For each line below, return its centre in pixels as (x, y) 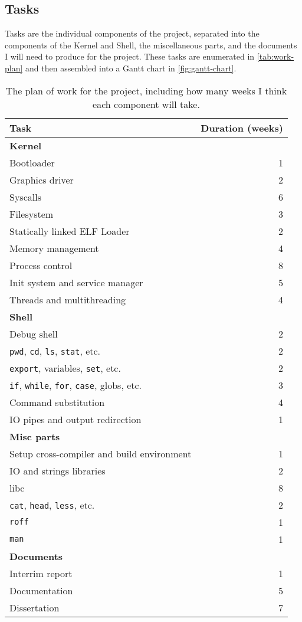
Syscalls (25, 197)
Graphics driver (42, 179)
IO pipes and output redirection (75, 419)
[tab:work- (275, 56)
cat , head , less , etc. (52, 505)
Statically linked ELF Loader (70, 231)
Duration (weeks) (242, 127)
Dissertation (35, 607)
